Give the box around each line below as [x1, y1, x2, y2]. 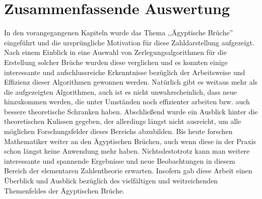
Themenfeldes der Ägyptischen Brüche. [4, 185, 125, 195]
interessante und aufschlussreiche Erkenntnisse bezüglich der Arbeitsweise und [4, 67, 245, 77]
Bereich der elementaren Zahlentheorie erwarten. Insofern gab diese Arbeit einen [4, 165, 252, 176]
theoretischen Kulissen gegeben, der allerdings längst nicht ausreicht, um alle [4, 116, 241, 126]
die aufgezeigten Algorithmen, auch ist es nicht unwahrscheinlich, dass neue [4, 86, 237, 97]
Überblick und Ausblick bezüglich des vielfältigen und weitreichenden [4, 175, 218, 186]
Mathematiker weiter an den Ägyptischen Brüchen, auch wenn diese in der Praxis [4, 136, 256, 146]
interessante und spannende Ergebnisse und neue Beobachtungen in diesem [4, 155, 235, 166]
